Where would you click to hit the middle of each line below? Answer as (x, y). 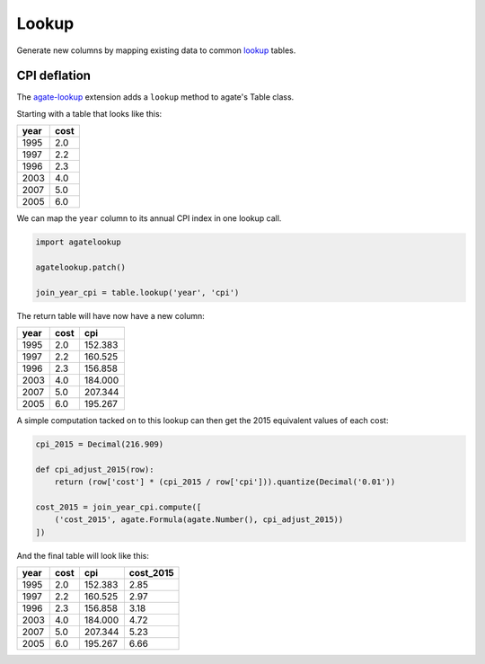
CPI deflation (54, 76)
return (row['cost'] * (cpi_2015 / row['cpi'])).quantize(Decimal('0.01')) (225, 482)
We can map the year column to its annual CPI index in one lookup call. (149, 218)
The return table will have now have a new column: (111, 315)
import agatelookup (78, 242)
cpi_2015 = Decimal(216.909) (100, 444)
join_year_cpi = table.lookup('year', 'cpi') (137, 292)
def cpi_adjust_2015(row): (95, 469)
